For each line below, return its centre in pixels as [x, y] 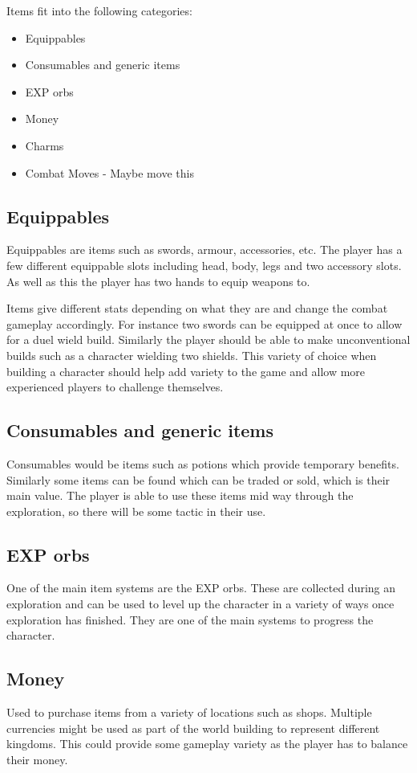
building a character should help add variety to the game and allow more [186, 371]
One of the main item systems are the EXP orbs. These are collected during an [201, 588]
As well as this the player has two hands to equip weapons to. [158, 281]
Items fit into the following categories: [99, 10]
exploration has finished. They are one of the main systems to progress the [190, 619]
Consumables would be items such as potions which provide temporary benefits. [203, 463]
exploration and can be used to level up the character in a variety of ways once [200, 604]
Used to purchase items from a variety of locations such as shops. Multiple [189, 712]
